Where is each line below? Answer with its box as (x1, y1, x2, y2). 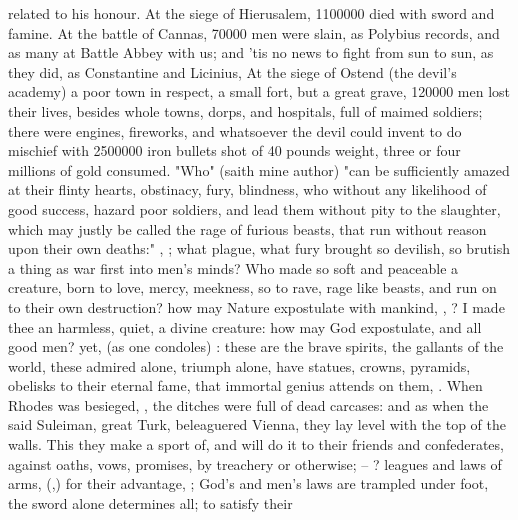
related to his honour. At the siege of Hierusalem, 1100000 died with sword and (8, 3, 495, 23)
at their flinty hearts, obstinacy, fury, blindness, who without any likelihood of (8, 179, 487, 200)
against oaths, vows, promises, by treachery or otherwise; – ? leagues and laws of (8, 453, 502, 474)
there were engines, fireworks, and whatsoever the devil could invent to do (8, 120, 462, 141)
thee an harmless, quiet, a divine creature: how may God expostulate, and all (8, 316, 482, 337)
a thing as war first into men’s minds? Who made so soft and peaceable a (8, 257, 459, 278)
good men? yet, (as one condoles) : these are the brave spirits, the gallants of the (8, 336, 504, 357)
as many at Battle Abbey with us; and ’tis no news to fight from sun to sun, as (8, 42, 494, 63)
